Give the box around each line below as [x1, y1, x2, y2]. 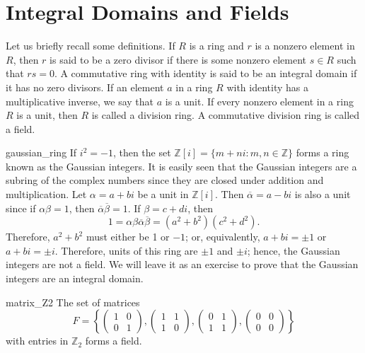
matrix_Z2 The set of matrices [6, 294, 140, 309]
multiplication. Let [6, 187, 87, 202]
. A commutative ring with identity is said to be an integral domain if [54, 66, 357, 81]
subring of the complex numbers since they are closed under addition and [6, 173, 324, 187]
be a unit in [137, 187, 189, 202]
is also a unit [294, 187, 351, 202]
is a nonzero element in [255, 38, 355, 53]
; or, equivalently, [185, 229, 260, 244]
